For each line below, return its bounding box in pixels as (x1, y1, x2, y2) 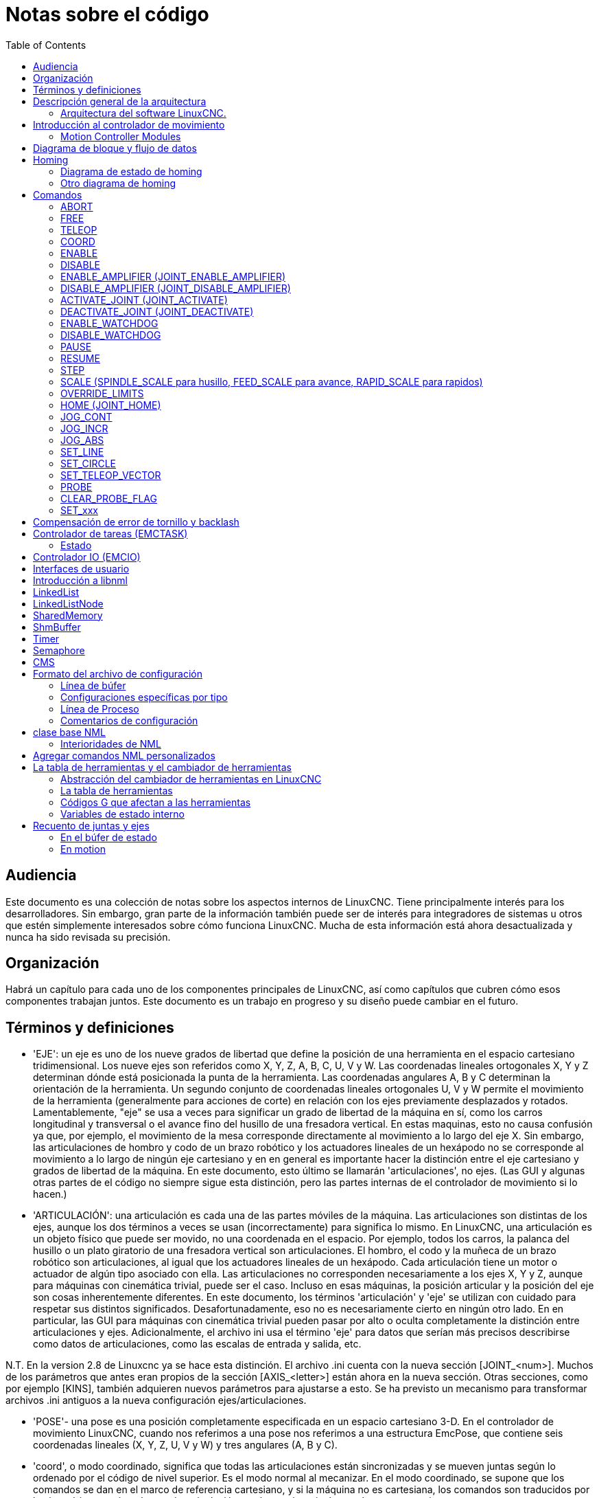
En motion (60, 842, 106, 855)
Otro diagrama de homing (60, 177, 176, 189)
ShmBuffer (33, 621, 81, 633)
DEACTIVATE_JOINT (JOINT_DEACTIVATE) (60, 305, 254, 317)
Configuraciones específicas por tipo (60, 691, 228, 703)
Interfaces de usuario (33, 562, 130, 574)
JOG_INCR (60, 422, 108, 434)
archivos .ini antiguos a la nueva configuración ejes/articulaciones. (5, 1394, 307, 1407)
